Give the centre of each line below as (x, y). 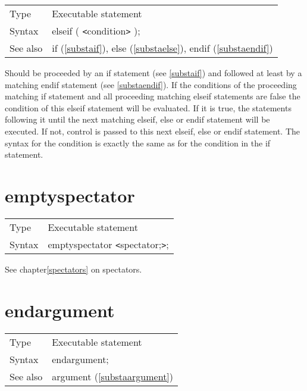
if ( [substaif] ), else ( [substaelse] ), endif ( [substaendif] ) (162, 48)
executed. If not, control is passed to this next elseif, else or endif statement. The (153, 131)
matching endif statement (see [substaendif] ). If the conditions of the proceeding (151, 84)
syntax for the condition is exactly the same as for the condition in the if (138, 143)
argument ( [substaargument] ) (113, 376)
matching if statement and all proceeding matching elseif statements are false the (153, 96)
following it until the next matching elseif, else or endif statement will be (137, 119)
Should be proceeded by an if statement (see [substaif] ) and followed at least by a (153, 73)
